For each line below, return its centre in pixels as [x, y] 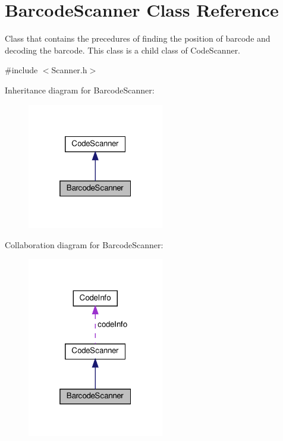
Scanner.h [69, 70]
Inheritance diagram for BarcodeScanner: [80, 90]
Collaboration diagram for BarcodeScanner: [84, 244]
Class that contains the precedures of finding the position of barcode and [138, 38]
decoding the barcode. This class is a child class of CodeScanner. [123, 50]
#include [21, 70]
